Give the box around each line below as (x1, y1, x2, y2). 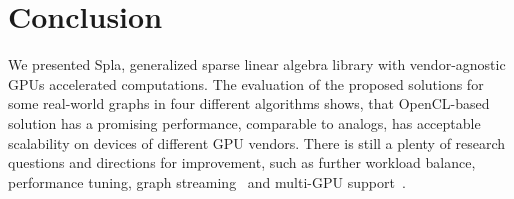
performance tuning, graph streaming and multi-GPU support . (8, 171, 406, 192)
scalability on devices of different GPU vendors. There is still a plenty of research (8, 132, 506, 153)
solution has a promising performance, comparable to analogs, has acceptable (8, 112, 481, 133)
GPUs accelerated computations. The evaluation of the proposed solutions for (8, 73, 484, 94)
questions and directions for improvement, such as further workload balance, (8, 152, 476, 173)
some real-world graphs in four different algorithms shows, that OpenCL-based (8, 93, 490, 114)
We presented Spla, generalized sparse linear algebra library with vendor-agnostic (8, 54, 506, 75)
